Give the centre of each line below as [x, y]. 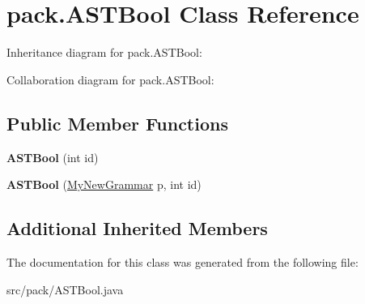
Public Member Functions [117, 123]
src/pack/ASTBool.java [65, 289]
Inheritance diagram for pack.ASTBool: [104, 52]
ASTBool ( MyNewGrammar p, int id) [104, 184]
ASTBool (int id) [53, 157]
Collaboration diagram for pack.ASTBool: [110, 79]
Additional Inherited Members [137, 228]
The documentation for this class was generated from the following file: [182, 261]
